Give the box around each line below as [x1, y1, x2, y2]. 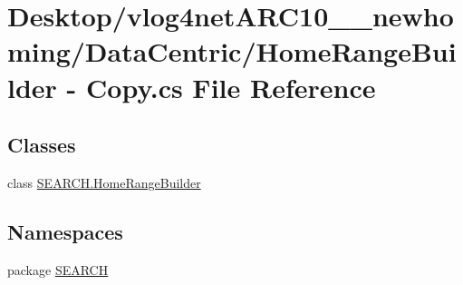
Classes [7, 131, 76, 159]
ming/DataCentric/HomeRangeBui [7, 33, 457, 70]
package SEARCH [7, 260, 109, 279]
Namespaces [7, 217, 123, 245]
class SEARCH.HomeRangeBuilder [7, 172, 201, 192]
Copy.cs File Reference [86, 68, 376, 105]
